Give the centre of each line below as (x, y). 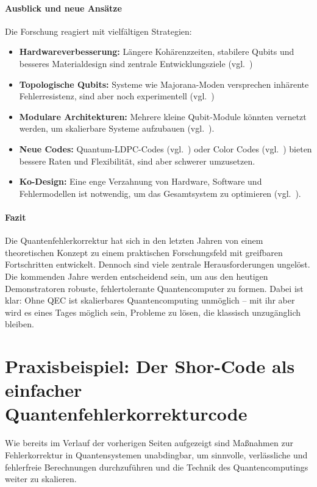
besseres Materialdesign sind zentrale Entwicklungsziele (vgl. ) (136, 63)
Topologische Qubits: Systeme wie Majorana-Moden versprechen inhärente (164, 84)
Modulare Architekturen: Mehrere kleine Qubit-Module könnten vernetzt (163, 116)
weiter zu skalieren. (41, 479)
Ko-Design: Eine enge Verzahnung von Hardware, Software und (141, 181)
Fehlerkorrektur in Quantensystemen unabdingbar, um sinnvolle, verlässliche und (156, 454)
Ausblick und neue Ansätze (63, 8)
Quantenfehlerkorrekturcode (126, 414)
